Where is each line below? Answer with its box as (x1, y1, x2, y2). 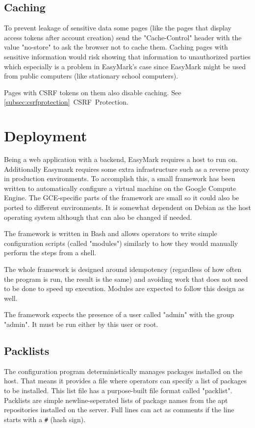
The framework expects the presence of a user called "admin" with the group (4, 309, 234, 320)
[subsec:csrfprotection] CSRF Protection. (4, 97, 128, 107)
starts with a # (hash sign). (4, 414, 86, 424)
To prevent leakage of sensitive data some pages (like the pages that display (4, 23, 232, 33)
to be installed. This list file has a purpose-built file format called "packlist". (4, 385, 232, 395)
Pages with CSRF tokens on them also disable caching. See (4, 87, 181, 97)
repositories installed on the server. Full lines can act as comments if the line (4, 404, 234, 415)
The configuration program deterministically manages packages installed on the (4, 366, 243, 376)
